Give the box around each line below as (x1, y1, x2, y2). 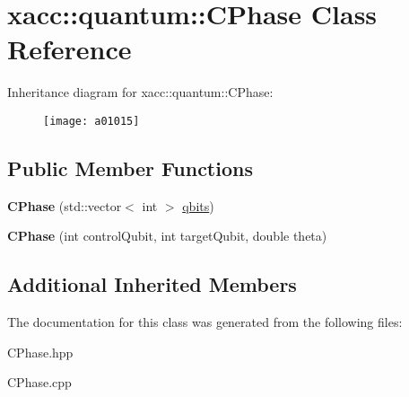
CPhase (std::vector (7, 196, 122, 215)
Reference (7, 31, 132, 67)
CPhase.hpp (7, 342, 74, 361)
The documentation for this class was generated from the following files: (7, 313, 403, 331)
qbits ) (182, 196, 214, 215)
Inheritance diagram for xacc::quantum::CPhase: (7, 83, 274, 101)
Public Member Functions (7, 154, 253, 181)
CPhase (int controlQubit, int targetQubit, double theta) (7, 226, 327, 245)
